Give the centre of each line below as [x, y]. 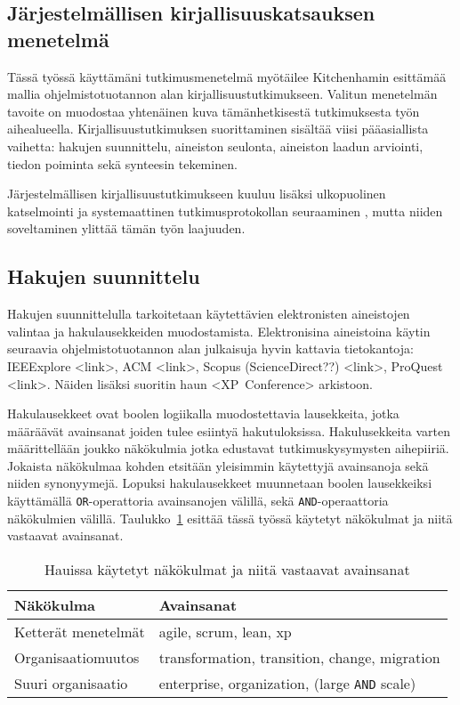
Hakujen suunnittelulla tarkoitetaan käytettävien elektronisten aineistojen [209, 314]
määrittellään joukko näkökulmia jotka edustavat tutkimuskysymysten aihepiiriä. [228, 448]
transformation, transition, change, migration [299, 657]
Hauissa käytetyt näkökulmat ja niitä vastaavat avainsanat [227, 569]
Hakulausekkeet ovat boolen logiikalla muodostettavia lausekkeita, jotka [203, 413]
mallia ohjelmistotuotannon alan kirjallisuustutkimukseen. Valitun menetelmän [222, 94]
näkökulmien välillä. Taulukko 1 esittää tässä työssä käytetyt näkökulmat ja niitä [230, 518]
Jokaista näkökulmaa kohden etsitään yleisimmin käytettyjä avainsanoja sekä [218, 465]
